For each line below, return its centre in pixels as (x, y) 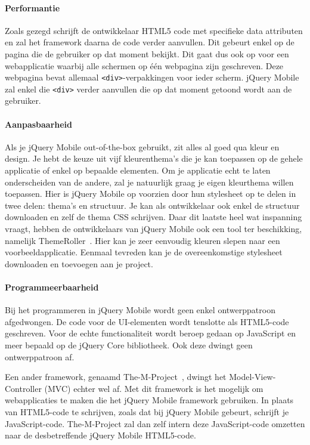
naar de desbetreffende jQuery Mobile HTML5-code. (100, 435)
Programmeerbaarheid (52, 287)
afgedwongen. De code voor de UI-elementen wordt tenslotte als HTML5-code (147, 321)
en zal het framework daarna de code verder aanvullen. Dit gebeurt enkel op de (150, 42)
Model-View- (252, 377)
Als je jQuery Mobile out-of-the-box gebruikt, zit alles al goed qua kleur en (142, 146)
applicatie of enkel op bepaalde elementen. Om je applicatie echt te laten (138, 170)
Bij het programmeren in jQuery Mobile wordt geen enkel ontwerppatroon (140, 310)
